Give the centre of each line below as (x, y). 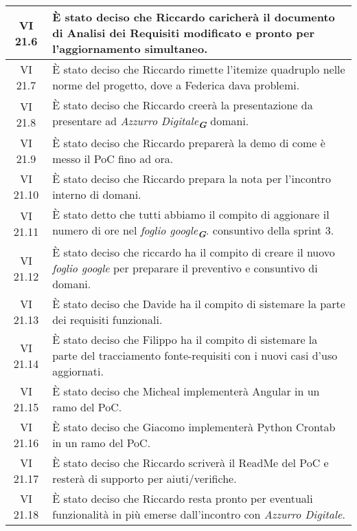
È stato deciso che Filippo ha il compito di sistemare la (185, 340)
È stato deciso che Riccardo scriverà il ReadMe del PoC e (191, 463)
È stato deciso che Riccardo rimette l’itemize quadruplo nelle (199, 69)
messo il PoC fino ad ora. (113, 159)
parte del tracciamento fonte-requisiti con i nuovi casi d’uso (195, 356)
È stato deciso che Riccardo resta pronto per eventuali (183, 499)
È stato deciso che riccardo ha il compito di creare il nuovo (194, 252)
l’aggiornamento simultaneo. (130, 48)
